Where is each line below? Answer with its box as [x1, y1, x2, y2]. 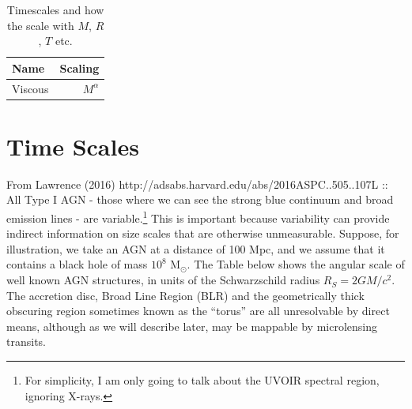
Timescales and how [6, 2, 104, 17]
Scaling [59, 59, 100, 76]
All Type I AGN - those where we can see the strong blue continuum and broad [6, 191, 394, 208]
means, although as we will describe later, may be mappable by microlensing [6, 317, 378, 334]
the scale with [6, 17, 74, 33]
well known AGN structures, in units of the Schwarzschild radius [6, 272, 320, 288]
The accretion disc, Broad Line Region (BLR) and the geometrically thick [6, 287, 365, 303]
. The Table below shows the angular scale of [187, 256, 405, 272]
